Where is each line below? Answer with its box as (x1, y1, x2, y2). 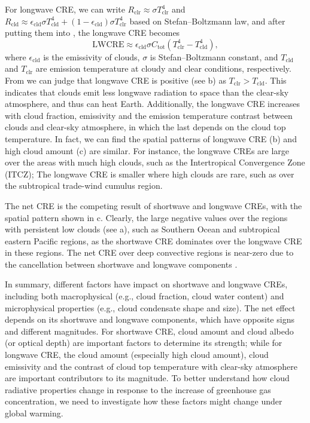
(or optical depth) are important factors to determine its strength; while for (5, 336, 282, 349)
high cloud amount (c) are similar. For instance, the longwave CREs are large (5, 144, 290, 157)
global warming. (5, 407, 63, 419)
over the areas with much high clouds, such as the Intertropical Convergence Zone (5, 156, 305, 168)
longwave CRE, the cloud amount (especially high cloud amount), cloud (5, 348, 269, 361)
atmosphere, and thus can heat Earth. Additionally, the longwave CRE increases (5, 97, 300, 110)
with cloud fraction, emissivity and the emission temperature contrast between (5, 109, 293, 121)
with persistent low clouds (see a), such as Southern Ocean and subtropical (5, 223, 280, 235)
